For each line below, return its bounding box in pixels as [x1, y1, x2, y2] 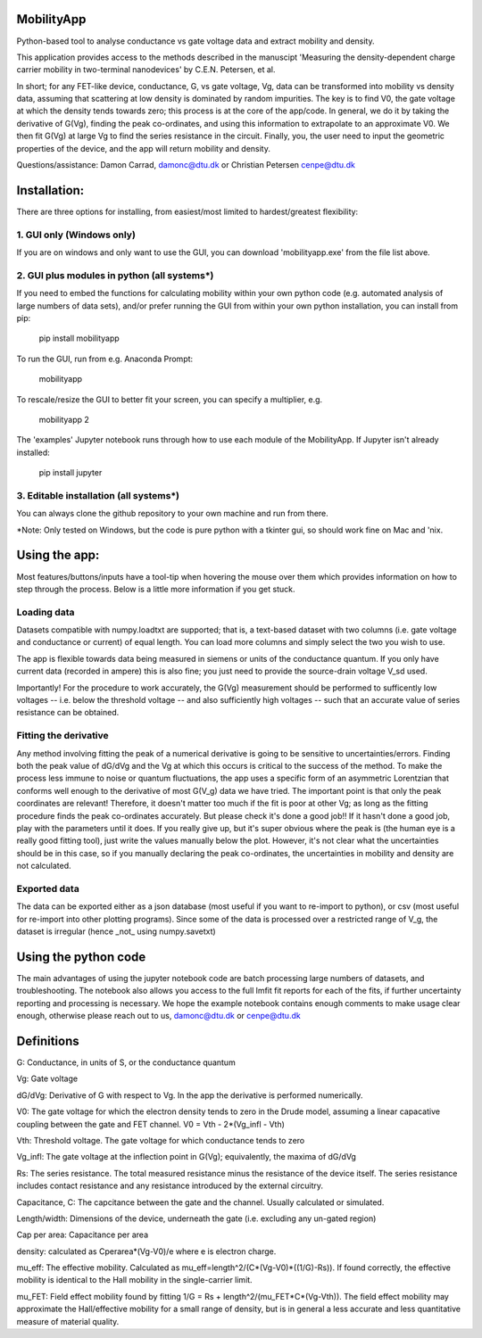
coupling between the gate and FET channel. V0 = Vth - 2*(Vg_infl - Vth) [16, 1119, 286, 1129]
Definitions [16, 1033, 79, 1048]
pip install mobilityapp [38, 333, 120, 343]
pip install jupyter [38, 467, 103, 478]
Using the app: [16, 548, 100, 563]
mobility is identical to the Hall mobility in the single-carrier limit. [16, 1275, 253, 1285]
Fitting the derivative [16, 730, 109, 742]
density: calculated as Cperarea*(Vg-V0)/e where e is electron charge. [16, 1245, 277, 1257]
